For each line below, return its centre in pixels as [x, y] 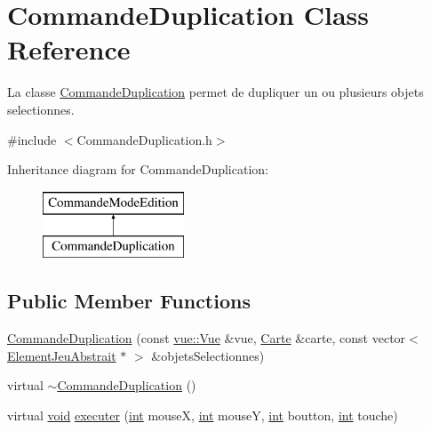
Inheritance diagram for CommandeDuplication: [138, 169]
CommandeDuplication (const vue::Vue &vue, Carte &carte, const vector [207, 338]
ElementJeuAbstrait [62, 355]
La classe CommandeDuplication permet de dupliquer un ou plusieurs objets [215, 92]
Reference [69, 49]
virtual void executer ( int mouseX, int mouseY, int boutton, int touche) [203, 415]
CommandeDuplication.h [144, 139]
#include [32, 139]
